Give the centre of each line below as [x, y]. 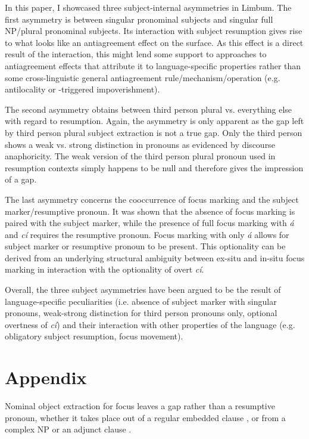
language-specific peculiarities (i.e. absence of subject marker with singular [141, 301]
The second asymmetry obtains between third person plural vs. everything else [149, 109]
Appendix [46, 377]
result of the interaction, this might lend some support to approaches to [136, 54]
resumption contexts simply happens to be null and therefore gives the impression [154, 167]
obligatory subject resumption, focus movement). [94, 336]
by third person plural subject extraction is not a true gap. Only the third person [154, 132]
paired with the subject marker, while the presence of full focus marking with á [149, 223]
